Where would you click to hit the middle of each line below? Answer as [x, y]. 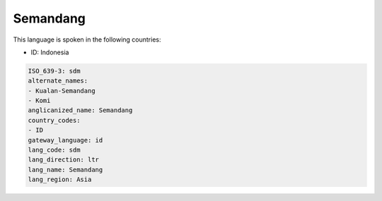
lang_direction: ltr [63, 160]
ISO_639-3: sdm [54, 71]
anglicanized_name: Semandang [80, 110]
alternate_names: [58, 81]
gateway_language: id [65, 140]
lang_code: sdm [54, 150]
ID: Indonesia [50, 52]
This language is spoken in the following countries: [87, 39]
